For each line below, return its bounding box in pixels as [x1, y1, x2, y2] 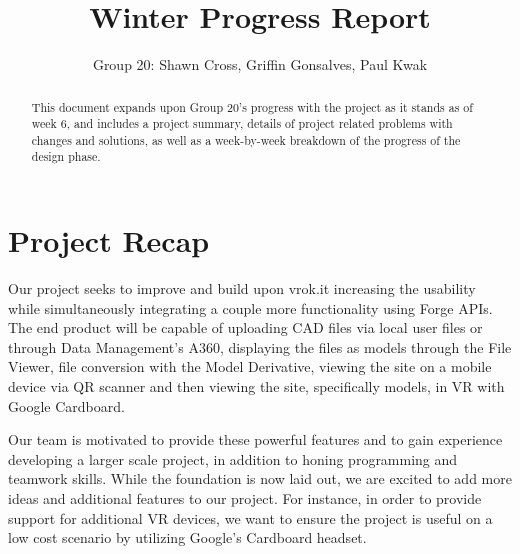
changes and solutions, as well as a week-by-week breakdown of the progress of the [31, 131, 461, 148]
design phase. [31, 148, 101, 165]
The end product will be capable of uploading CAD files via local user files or [8, 317, 483, 338]
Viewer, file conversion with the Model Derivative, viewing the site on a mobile [8, 356, 492, 377]
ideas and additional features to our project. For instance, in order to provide [8, 488, 482, 509]
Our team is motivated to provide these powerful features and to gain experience [8, 429, 503, 450]
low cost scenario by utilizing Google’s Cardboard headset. [8, 527, 367, 548]
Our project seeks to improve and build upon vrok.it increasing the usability [8, 278, 476, 299]
